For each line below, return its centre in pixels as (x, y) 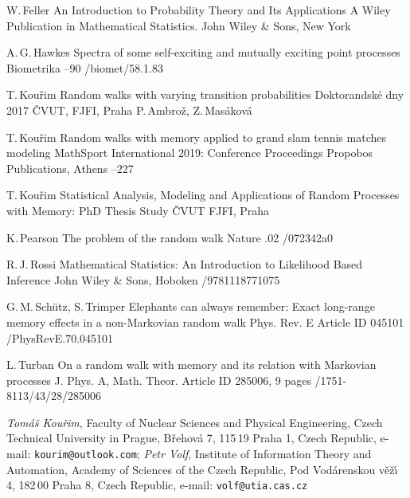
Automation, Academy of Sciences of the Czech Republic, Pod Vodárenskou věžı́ (202, 469)
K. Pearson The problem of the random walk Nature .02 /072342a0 (170, 237)
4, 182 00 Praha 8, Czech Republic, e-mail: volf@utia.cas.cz (157, 485)
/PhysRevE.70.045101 (60, 337)
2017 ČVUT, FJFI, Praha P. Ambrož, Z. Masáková (129, 110)
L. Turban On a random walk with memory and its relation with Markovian (191, 365)
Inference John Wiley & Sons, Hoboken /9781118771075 (143, 279)
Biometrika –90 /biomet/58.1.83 (85, 67)
